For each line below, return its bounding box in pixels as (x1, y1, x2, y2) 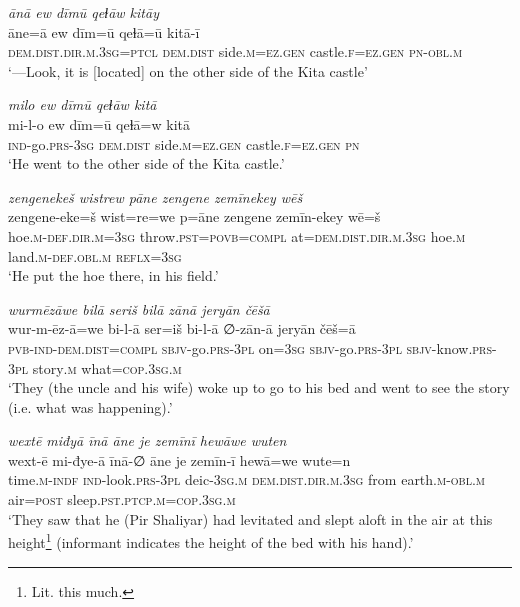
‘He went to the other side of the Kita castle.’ (8, 153, 285, 174)
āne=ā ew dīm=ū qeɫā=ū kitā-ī (8, 21, 200, 42)
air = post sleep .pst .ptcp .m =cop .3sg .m (8, 489, 236, 510)
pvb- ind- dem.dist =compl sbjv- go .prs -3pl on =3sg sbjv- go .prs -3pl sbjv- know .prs (8, 337, 493, 358)
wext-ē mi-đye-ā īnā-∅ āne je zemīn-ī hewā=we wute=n (8, 449, 351, 470)
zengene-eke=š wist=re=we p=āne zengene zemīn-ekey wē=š (8, 206, 381, 227)
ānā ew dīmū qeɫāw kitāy (8, 2, 159, 22)
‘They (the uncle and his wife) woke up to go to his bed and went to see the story (8, 377, 510, 398)
